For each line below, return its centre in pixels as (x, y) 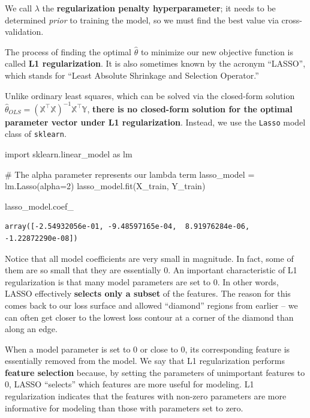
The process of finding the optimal (68, 51)
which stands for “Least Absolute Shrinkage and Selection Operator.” (132, 75)
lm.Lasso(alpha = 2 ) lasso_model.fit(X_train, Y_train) (105, 186)
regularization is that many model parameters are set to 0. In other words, (142, 281)
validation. (24, 32)
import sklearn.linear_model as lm (69, 153)
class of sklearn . (36, 134)
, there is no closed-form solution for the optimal (190, 108)
